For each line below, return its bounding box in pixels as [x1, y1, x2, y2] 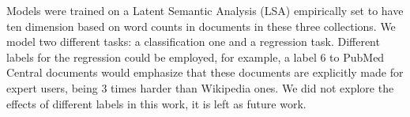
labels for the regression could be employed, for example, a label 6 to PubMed [6, 48, 385, 65]
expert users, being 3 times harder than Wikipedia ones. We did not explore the [6, 79, 394, 96]
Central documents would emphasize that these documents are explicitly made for [6, 64, 404, 81]
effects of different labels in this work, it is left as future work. [6, 95, 307, 111]
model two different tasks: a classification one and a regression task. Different [6, 33, 380, 50]
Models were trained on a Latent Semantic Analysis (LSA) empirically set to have [6, 2, 404, 18]
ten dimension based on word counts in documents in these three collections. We [6, 17, 396, 34]
